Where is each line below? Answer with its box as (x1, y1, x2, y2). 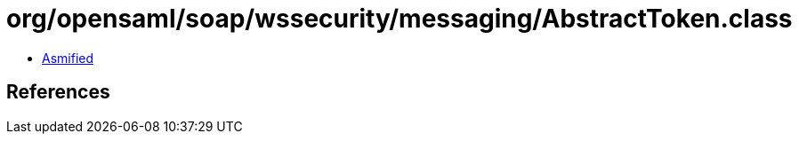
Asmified (42, 50, 94, 66)
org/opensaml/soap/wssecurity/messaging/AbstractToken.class (6, 4, 793, 34)
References (6, 81, 110, 104)
